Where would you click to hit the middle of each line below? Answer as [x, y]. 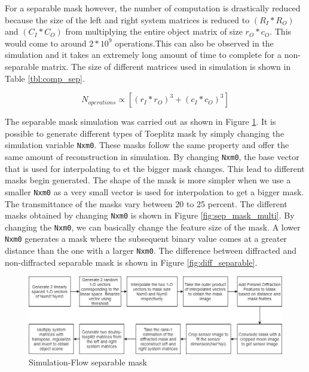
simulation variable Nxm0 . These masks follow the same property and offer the [147, 145]
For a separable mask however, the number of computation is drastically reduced [153, 8]
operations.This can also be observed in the [194, 43]
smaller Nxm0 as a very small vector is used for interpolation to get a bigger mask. [154, 191]
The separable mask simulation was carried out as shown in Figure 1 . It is [140, 122]
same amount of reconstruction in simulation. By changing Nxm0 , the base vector [152, 156]
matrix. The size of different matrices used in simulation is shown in [166, 66]
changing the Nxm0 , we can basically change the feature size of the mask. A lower [153, 227]
